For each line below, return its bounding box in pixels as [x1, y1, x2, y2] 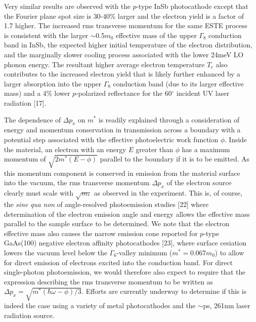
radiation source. [4, 310, 55, 320]
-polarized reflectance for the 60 [76, 88, 172, 98]
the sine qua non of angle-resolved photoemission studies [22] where [4, 199, 209, 209]
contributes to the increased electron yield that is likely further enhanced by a [4, 69, 240, 79]
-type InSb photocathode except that [136, 1, 249, 11]
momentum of [4, 154, 46, 164]
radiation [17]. [4, 97, 46, 108]
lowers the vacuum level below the [4, 247, 107, 257]
